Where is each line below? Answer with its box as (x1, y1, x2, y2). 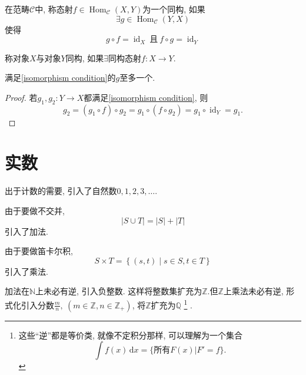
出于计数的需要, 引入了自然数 (5, 185, 117, 197)
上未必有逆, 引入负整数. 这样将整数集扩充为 (35, 285, 202, 297)
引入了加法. (5, 225, 48, 237)
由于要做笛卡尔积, (5, 245, 73, 257)
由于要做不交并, (5, 204, 65, 216)
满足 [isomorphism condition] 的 (5, 71, 116, 84)
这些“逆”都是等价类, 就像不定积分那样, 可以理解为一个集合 (18, 328, 243, 341)
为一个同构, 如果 (142, 3, 205, 15)
